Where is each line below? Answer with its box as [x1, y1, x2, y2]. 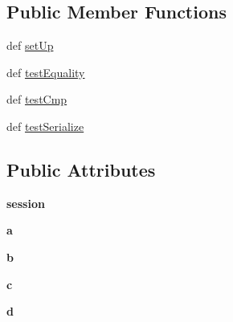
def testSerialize [6, 117, 84, 134]
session [6, 194, 45, 211]
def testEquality [6, 63, 85, 80]
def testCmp [6, 91, 67, 108]
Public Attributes [6, 157, 156, 181]
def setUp [6, 37, 54, 54]
